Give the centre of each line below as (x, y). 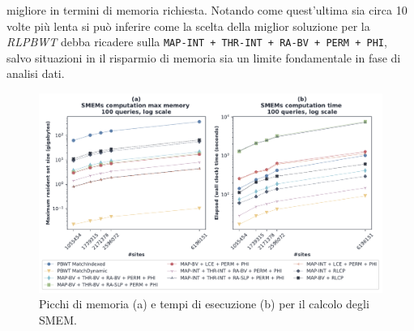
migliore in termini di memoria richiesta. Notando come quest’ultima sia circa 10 (207, 10)
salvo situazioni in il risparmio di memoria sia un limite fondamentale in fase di (204, 57)
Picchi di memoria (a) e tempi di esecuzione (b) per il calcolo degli (204, 304)
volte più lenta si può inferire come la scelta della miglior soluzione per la (188, 26)
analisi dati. (36, 73)
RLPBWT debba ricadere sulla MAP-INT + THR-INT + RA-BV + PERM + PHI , (197, 42)
